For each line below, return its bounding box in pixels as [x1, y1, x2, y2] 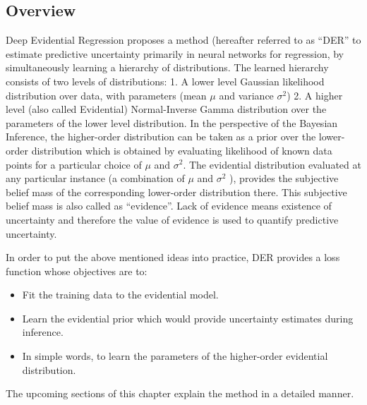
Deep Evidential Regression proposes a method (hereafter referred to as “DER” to [6, 32, 361, 47]
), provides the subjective [229, 171, 339, 186]
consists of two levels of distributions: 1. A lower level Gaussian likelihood [6, 73, 325, 88]
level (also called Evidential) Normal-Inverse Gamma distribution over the [6, 102, 327, 116]
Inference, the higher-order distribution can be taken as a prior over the [6, 129, 316, 144]
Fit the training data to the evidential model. [22, 287, 219, 302]
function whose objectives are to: [6, 263, 148, 278]
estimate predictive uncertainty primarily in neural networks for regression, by [6, 46, 344, 61]
